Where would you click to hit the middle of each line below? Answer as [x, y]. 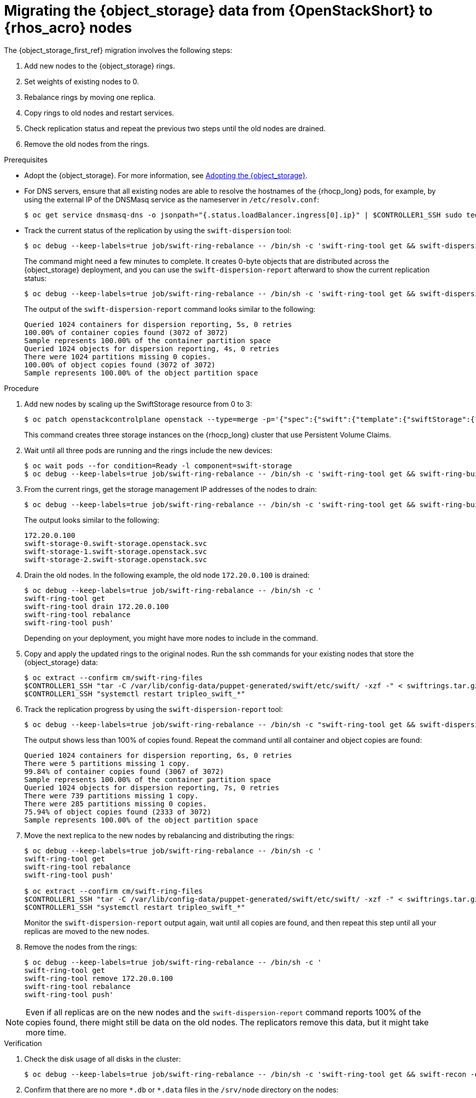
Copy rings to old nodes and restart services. [99, 113]
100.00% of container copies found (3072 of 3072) [126, 332]
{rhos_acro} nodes [68, 28]
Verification [23, 1043]
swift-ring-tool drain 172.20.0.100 [97, 606]
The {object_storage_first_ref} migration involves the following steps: [118, 50]
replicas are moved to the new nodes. [87, 931]
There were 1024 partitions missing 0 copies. [118, 356]
